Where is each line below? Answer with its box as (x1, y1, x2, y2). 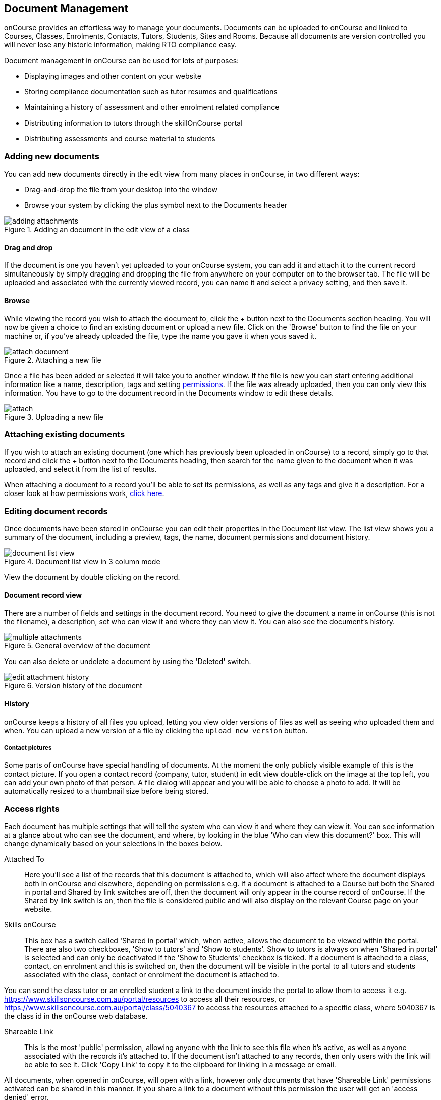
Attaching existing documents (4, 429, 125, 439)
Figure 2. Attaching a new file (4, 355, 101, 364)
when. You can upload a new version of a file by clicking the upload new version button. (4, 726, 308, 735)
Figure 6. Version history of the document (4, 681, 142, 690)
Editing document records (4, 506, 108, 516)
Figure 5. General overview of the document (4, 641, 150, 650)
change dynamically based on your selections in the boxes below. (4, 839, 223, 848)
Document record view (4, 590, 82, 599)
